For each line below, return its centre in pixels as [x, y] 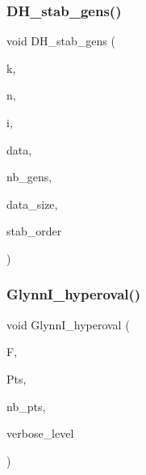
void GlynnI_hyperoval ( [68, 324]
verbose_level [40, 433]
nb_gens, [29, 177]
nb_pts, [26, 406]
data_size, [32, 204]
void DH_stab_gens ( [61, 41]
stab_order [34, 231]
